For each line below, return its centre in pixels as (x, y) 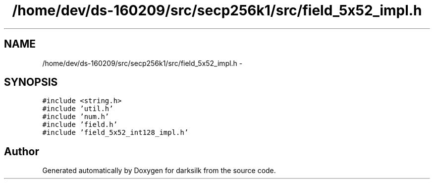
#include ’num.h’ (76, 117)
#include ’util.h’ (78, 109)
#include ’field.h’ (80, 125)
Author (22, 151)
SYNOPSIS (31, 82)
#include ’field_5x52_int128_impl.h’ (115, 133)
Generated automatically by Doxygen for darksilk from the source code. (159, 171)
